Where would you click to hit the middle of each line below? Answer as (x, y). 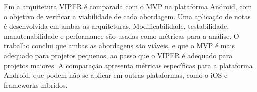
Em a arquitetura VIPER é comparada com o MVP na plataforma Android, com (128, 6)
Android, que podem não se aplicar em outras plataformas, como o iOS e (116, 75)
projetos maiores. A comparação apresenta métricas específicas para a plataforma (128, 65)
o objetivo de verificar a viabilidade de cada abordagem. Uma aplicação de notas (127, 16)
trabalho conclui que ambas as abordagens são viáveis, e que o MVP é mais (119, 46)
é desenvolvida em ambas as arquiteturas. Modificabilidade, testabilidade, (117, 26)
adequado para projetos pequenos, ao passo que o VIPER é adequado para (118, 55)
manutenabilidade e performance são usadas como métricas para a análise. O (122, 36)
